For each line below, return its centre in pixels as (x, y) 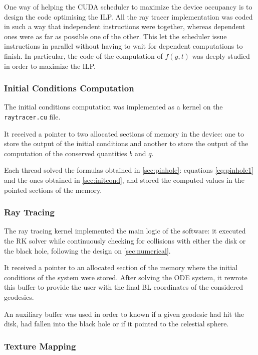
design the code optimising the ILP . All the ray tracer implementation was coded (128, 16)
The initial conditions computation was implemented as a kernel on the (113, 107)
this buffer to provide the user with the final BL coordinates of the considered (123, 287)
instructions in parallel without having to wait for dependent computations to (123, 46)
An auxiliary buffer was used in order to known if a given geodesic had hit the (124, 314)
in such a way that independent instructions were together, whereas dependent (125, 26)
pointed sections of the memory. (53, 190)
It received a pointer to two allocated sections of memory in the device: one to (124, 133)
